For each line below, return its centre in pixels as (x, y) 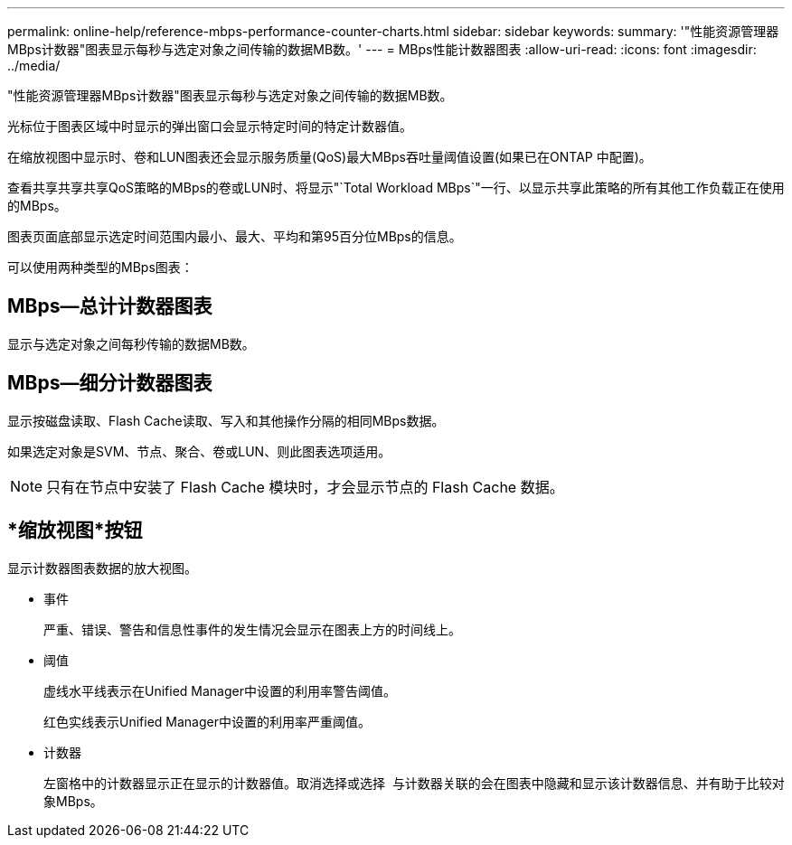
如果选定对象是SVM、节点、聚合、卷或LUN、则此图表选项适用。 (199, 451)
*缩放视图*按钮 (75, 530)
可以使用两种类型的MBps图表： (100, 267)
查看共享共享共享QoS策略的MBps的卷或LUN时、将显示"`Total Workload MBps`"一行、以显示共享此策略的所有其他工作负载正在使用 (396, 188)
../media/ (34, 66)
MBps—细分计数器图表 (110, 383)
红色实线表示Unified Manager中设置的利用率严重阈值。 (207, 721)
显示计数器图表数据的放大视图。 (102, 568)
